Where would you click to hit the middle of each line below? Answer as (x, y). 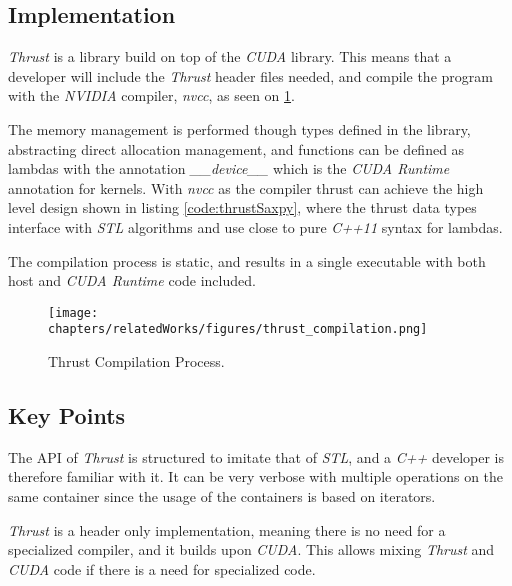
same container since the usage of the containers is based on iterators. (222, 496)
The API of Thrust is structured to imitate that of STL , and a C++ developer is (256, 456)
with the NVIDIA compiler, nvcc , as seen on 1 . (151, 95)
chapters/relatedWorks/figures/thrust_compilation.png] (238, 329)
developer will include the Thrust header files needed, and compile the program (250, 75)
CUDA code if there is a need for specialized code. (162, 568)
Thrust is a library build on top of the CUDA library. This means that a (230, 56)
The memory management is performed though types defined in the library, (239, 128)
